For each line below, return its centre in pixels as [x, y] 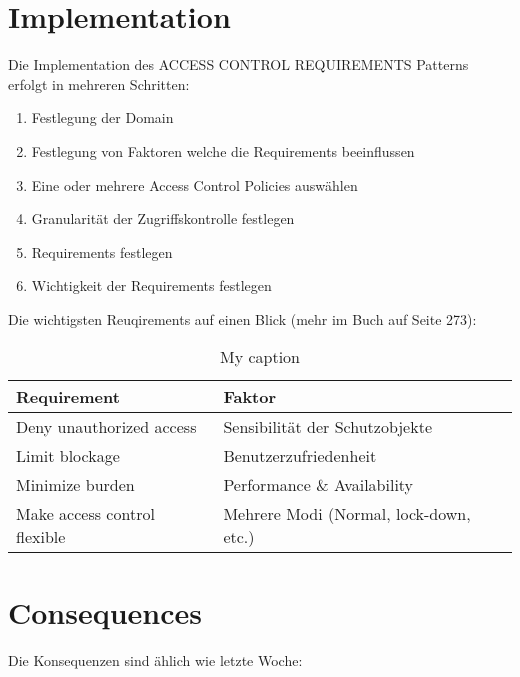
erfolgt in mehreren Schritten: [99, 83]
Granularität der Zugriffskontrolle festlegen [163, 218]
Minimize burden [75, 485]
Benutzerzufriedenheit [300, 456]
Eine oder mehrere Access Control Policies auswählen [194, 184]
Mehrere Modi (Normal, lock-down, [347, 514]
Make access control [85, 514]
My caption [260, 357]
